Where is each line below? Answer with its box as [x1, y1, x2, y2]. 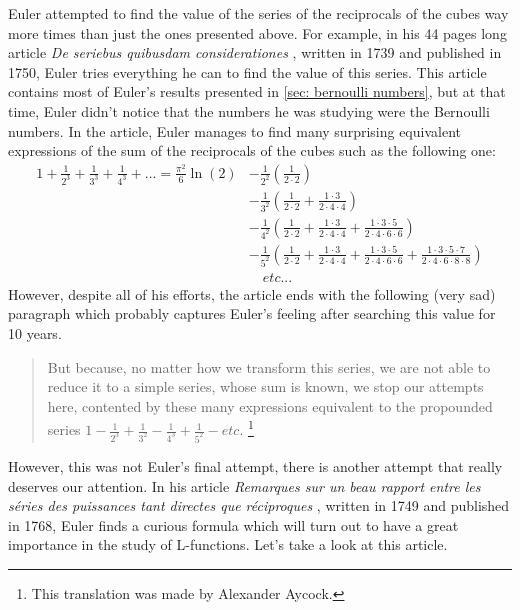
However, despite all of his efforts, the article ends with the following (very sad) [8, 283, 496, 304]
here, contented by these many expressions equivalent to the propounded [47, 395, 493, 416]
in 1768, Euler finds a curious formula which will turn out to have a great [8, 514, 459, 535]
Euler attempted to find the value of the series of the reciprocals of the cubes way [8, 3, 509, 23]
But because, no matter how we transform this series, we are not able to [47, 356, 491, 377]
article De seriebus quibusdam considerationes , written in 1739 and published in [8, 42, 502, 63]
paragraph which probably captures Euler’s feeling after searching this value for [8, 303, 496, 324]
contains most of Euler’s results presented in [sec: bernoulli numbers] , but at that [8, 81, 506, 102]
